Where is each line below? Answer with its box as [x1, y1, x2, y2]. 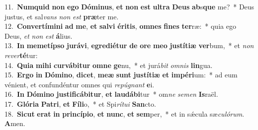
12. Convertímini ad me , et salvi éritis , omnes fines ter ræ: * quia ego [4, 21, 236, 31]
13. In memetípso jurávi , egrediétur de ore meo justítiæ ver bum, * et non [4, 40, 254, 51]
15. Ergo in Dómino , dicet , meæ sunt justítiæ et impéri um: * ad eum [4, 69, 238, 80]
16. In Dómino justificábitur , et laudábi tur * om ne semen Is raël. [4, 89, 218, 99]
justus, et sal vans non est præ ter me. [4, 11, 119, 21]
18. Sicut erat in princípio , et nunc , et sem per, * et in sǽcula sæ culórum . [4, 108, 245, 119]
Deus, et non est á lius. [4, 30, 73, 41]
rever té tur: [4, 50, 38, 60]
